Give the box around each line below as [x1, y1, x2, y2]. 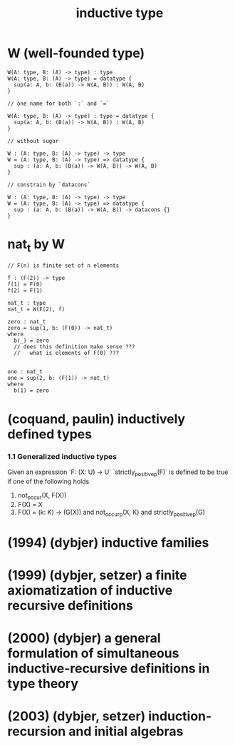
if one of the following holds [7, 477, 90, 485]
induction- [148, 708, 212, 725]
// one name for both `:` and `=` [7, 100, 110, 107]
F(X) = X [17, 500, 43, 508]
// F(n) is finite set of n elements [7, 262, 120, 269]
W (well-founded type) [7, 45, 145, 61]
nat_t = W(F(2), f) [7, 306, 66, 313]
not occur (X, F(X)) [17, 490, 67, 501]
